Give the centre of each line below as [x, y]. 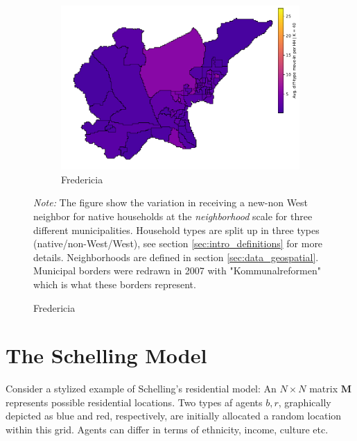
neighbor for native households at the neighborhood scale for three [173, 216]
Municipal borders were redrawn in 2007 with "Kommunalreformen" [177, 271]
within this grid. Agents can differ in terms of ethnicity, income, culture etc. [167, 429]
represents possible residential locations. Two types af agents [134, 402]
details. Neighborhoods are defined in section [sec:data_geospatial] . [176, 257]
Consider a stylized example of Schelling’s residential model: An [141, 389]
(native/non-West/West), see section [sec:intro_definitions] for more [178, 243]
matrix [324, 389]
